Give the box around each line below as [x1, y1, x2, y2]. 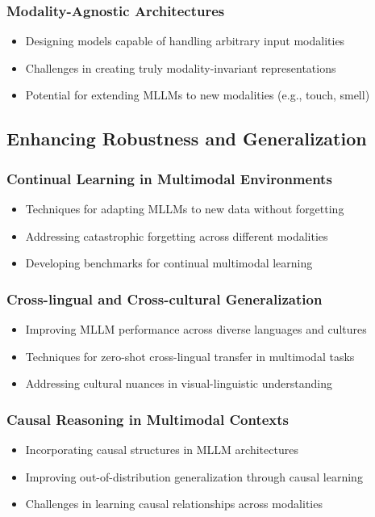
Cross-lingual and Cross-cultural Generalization [6, 288, 323, 309]
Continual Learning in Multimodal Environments [6, 168, 332, 188]
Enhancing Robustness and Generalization [6, 126, 367, 151]
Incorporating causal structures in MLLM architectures [25, 441, 298, 457]
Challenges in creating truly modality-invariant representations [25, 59, 336, 76]
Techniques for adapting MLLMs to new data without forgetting [25, 200, 344, 216]
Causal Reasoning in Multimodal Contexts [6, 409, 289, 429]
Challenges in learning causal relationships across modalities [25, 495, 323, 512]
